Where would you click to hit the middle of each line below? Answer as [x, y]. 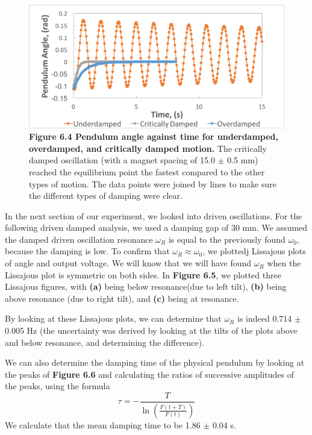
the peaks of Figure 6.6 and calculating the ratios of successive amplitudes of [149, 374]
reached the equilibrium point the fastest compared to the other [147, 171]
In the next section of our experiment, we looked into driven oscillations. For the [154, 215]
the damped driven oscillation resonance [79, 239]
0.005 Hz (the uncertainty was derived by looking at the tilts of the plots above [151, 330]
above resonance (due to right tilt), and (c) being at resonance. [122, 298]
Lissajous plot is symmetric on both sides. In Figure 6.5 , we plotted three [143, 274]
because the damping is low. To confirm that [87, 251]
